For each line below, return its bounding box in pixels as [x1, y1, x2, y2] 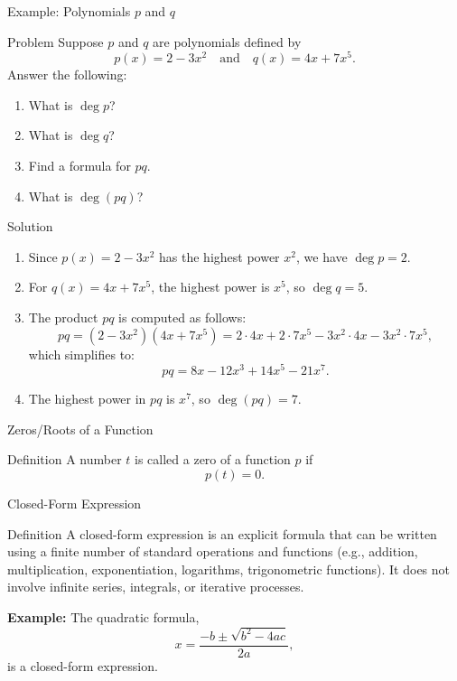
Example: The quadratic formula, [7, 608, 200, 627]
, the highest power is [151, 277, 270, 296]
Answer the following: [7, 65, 127, 84]
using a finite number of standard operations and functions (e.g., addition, [7, 542, 418, 561]
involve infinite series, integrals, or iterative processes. [7, 577, 304, 596]
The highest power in [28, 389, 146, 408]
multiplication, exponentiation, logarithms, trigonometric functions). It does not [7, 559, 451, 578]
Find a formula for [28, 156, 131, 175]
